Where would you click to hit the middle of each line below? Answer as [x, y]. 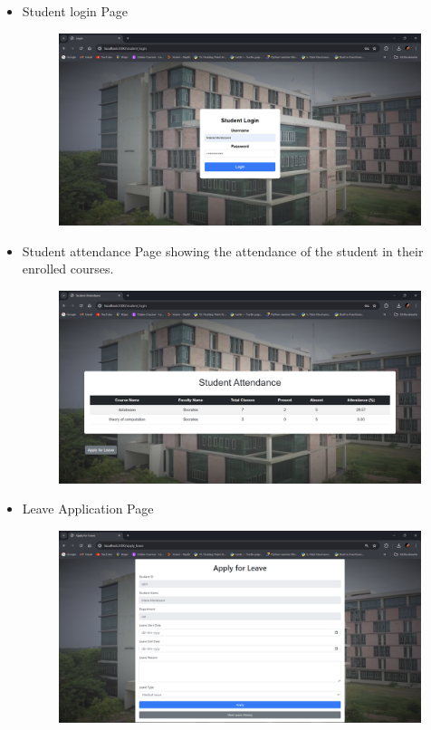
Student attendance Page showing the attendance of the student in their [223, 250]
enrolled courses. [68, 269]
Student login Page [75, 11]
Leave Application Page [88, 509]
